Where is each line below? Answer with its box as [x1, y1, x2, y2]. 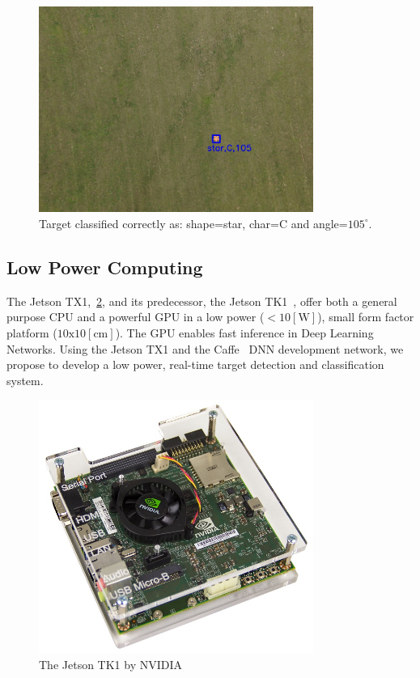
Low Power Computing [6, 254, 203, 279]
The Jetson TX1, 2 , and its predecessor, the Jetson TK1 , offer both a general [6, 292, 397, 309]
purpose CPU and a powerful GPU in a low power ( [6, 308, 265, 325]
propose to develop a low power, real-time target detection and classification [6, 356, 384, 373]
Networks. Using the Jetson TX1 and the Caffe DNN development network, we [6, 340, 404, 357]
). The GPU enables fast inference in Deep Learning [115, 324, 374, 341]
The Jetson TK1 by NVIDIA [39, 656, 183, 673]
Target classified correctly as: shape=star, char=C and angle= [39, 214, 348, 231]
